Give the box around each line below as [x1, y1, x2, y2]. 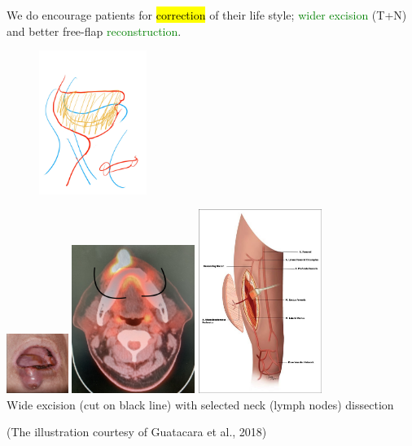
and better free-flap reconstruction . [7, 22, 182, 39]
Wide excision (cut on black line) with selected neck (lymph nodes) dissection [7, 396, 394, 413]
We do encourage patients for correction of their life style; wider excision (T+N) [7, 7, 407, 23]
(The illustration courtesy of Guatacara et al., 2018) [7, 423, 267, 440]
